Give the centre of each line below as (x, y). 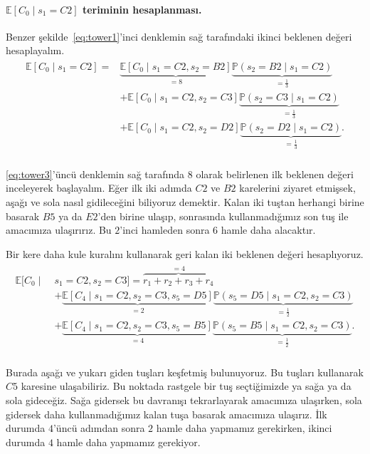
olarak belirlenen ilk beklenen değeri (275, 174)
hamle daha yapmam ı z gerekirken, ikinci (244, 428)
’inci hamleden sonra (165, 230)
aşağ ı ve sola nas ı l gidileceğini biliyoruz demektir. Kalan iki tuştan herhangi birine (185, 201)
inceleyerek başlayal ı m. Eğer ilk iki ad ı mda (99, 188)
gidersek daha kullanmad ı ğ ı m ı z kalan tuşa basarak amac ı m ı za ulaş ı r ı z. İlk (166, 414)
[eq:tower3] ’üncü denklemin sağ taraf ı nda (95, 174)
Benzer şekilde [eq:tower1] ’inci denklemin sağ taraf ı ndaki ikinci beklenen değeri (179, 36)
